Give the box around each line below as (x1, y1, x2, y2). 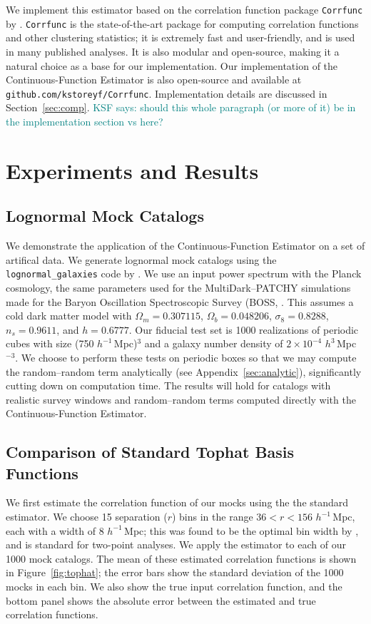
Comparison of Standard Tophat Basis (6, 441, 295, 463)
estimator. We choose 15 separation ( (6, 509, 168, 524)
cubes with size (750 (6, 336, 94, 351)
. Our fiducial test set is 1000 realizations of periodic (128, 322, 359, 337)
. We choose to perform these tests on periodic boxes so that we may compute (15, 349, 357, 364)
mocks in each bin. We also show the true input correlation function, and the (6, 579, 342, 594)
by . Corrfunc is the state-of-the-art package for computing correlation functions (6, 16, 359, 31)
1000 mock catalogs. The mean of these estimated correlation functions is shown (6, 551, 357, 566)
